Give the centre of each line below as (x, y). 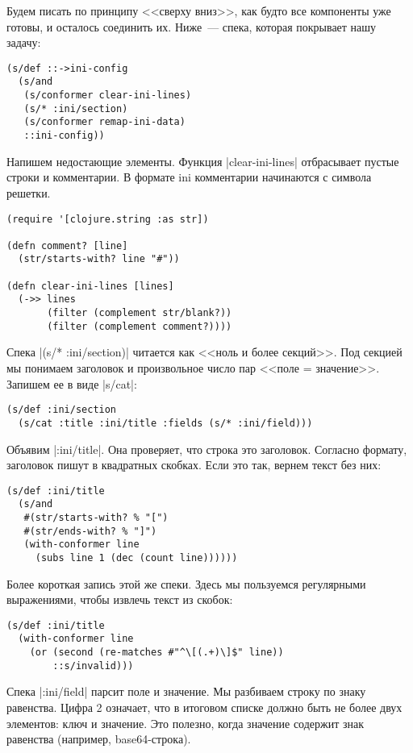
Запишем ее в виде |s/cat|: (72, 383)
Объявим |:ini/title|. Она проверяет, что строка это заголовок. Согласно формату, (207, 449)
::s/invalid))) (93, 666)
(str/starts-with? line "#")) (99, 259)
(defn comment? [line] (67, 245)
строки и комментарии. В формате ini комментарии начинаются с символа (189, 177)
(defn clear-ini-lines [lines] (90, 286)
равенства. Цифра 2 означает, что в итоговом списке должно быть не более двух (204, 707)
